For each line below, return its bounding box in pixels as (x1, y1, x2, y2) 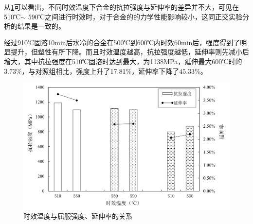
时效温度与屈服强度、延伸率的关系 (23, 211, 132, 221)
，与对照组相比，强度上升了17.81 (21, 66, 126, 76)
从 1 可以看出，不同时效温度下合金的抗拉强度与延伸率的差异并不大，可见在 (4, 2, 239, 12)
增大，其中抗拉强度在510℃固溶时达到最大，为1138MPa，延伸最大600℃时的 (4, 56, 242, 66)
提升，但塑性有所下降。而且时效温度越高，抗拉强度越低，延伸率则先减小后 (10, 47, 249, 57)
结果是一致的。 (17, 21, 65, 31)
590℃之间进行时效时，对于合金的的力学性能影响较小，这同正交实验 (28, 11, 242, 21)
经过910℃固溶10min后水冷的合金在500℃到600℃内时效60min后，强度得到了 (4, 37, 240, 47)
